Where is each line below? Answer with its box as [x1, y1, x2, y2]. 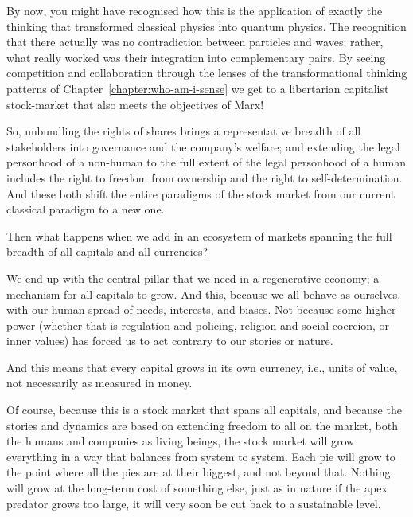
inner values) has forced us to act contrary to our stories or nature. [6, 332, 333, 349]
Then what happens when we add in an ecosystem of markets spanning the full [6, 227, 392, 244]
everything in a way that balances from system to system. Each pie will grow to [6, 448, 395, 464]
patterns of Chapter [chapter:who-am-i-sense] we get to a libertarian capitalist [6, 80, 389, 96]
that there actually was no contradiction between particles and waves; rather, [6, 33, 384, 50]
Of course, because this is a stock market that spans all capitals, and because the [6, 401, 402, 418]
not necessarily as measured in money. [6, 374, 193, 391]
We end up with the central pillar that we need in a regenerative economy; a [6, 269, 380, 286]
